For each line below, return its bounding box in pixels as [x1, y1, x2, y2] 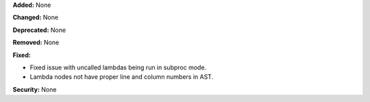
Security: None [12, 85, 57, 93]
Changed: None [12, 14, 58, 22]
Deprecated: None [12, 26, 66, 34]
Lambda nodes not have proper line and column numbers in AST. [29, 73, 214, 81]
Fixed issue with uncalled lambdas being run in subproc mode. [29, 63, 207, 71]
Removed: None [12, 38, 60, 47]
